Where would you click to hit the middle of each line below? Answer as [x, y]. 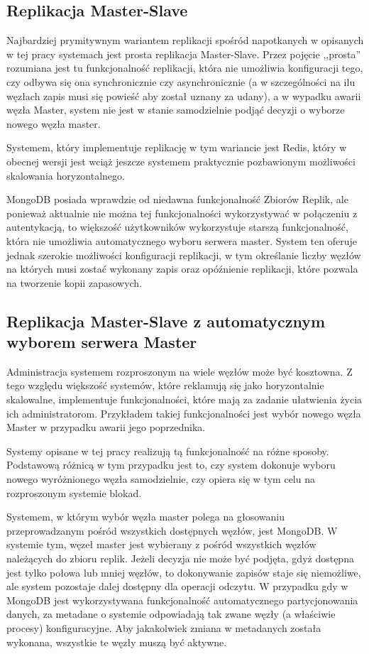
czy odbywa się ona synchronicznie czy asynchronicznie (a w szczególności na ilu [181, 81]
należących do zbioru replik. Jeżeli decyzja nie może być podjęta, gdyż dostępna [180, 558]
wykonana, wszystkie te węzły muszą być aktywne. [117, 642]
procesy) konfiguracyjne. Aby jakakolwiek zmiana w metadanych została [164, 627]
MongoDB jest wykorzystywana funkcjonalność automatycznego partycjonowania [182, 600]
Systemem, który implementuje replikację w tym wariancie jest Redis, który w [177, 147]
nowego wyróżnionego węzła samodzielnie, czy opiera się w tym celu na [161, 479]
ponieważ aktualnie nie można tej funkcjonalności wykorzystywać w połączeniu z [182, 213]
